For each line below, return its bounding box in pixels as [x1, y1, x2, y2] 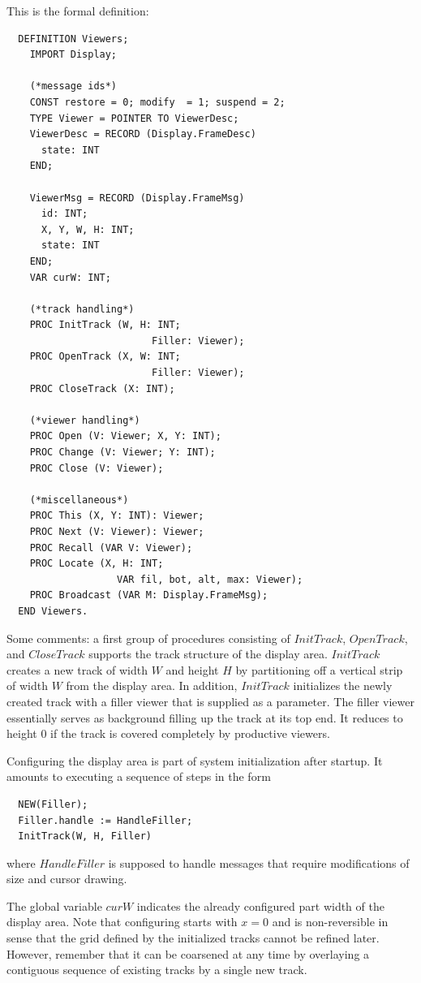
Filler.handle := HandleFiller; [18, 814, 193, 826]
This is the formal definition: [6, 2, 149, 19]
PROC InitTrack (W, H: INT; [29, 319, 181, 331]
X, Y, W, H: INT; [41, 223, 135, 235]
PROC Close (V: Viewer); [29, 462, 164, 474]
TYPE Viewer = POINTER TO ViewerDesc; [29, 112, 239, 124]
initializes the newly [293, 677, 393, 694]
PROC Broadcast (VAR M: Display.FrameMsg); [29, 589, 268, 601]
